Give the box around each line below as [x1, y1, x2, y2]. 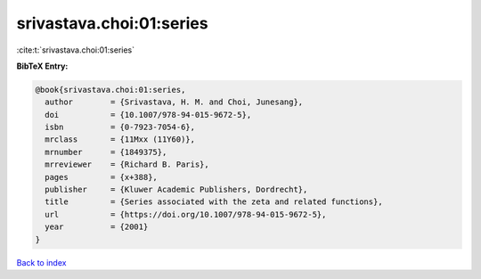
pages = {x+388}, [45, 172, 158, 182]
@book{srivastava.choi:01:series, [35, 85, 186, 94]
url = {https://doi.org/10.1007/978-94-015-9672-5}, [45, 209, 327, 219]
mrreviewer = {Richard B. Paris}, [45, 160, 209, 169]
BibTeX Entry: [16, 61, 69, 71]
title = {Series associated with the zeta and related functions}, [45, 197, 383, 207]
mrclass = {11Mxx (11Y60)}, [45, 135, 196, 144]
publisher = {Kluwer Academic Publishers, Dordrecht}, [45, 185, 308, 195]
